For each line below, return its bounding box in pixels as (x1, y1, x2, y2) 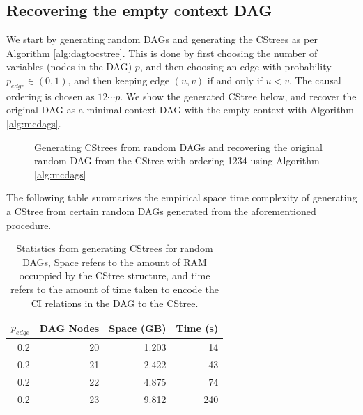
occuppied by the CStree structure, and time (19, 268, 210, 283)
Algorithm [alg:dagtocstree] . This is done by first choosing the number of (6, 45, 318, 60)
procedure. (6, 217, 52, 232)
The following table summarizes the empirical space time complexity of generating (6, 190, 357, 205)
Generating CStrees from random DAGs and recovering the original (34, 139, 323, 154)
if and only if (207, 72, 263, 87)
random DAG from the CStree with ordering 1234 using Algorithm (34, 153, 320, 168)
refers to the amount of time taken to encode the (10, 281, 219, 296)
